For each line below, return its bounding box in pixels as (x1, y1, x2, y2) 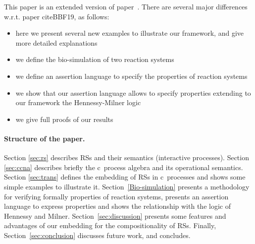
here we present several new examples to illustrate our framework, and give (15, 28, 244, 38)
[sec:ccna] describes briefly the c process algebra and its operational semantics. (4, 162, 243, 172)
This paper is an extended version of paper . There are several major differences (4, 1, 248, 11)
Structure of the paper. (4, 133, 85, 143)
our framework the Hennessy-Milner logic (15, 97, 141, 108)
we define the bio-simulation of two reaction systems (15, 54, 174, 64)
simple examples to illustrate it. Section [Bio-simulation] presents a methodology (4, 181, 250, 191)
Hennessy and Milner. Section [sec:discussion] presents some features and (4, 210, 226, 221)
